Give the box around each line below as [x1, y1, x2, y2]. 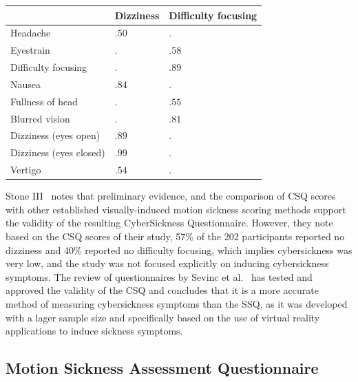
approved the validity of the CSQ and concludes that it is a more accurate [6, 283, 319, 297]
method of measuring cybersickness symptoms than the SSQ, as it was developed [6, 296, 348, 310]
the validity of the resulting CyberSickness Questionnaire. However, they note [6, 215, 333, 230]
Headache [10, 25, 51, 40]
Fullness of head [10, 94, 78, 108]
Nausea [10, 76, 41, 91]
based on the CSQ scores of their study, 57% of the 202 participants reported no [6, 229, 345, 243]
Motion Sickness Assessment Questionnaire [6, 357, 319, 379]
